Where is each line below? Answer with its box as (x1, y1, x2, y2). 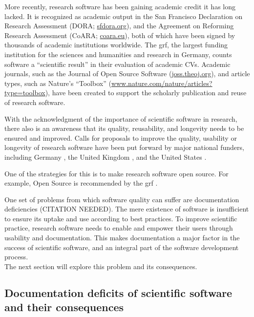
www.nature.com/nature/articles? (111, 78, 212, 88)
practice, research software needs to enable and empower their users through (4, 223, 233, 233)
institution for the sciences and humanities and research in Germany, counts (4, 49, 232, 59)
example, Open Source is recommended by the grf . (4, 178, 158, 188)
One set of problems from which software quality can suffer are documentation (4, 194, 239, 204)
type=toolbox (4, 87, 45, 98)
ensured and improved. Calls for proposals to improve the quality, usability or (4, 132, 237, 143)
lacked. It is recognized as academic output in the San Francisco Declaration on (4, 11, 243, 21)
